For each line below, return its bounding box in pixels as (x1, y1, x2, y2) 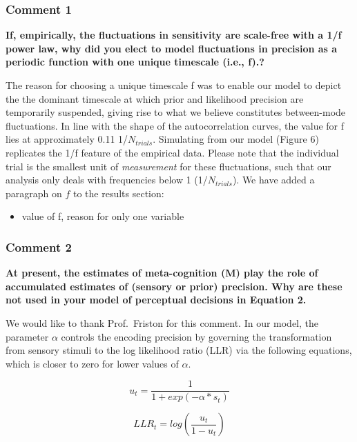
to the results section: (73, 185, 164, 200)
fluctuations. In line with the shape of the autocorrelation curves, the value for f (6, 118, 345, 132)
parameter (6, 329, 49, 343)
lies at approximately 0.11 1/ (6, 132, 128, 146)
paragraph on (6, 185, 62, 200)
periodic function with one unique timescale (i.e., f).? (6, 54, 264, 69)
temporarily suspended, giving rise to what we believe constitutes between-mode (6, 105, 346, 119)
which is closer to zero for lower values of (6, 356, 179, 370)
